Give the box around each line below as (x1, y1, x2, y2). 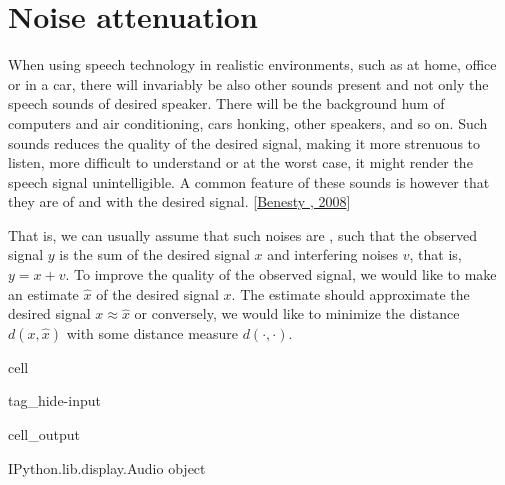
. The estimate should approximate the (231, 283, 470, 304)
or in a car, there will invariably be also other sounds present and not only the (8, 73, 489, 94)
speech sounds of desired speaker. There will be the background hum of (8, 93, 445, 114)
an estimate (8, 283, 79, 304)
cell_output (8, 424, 80, 445)
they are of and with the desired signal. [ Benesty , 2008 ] (8, 191, 351, 212)
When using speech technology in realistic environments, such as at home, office (8, 54, 497, 75)
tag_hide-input (8, 390, 101, 411)
